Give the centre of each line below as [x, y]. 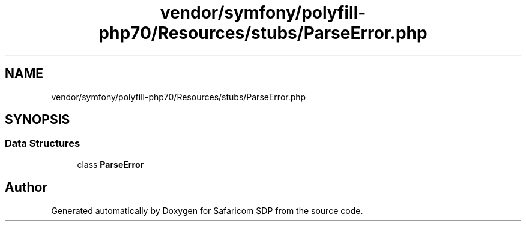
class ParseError [110, 164]
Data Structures [43, 144]
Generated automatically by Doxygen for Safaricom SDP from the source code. [207, 210]
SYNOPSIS [38, 120]
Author [26, 188]
